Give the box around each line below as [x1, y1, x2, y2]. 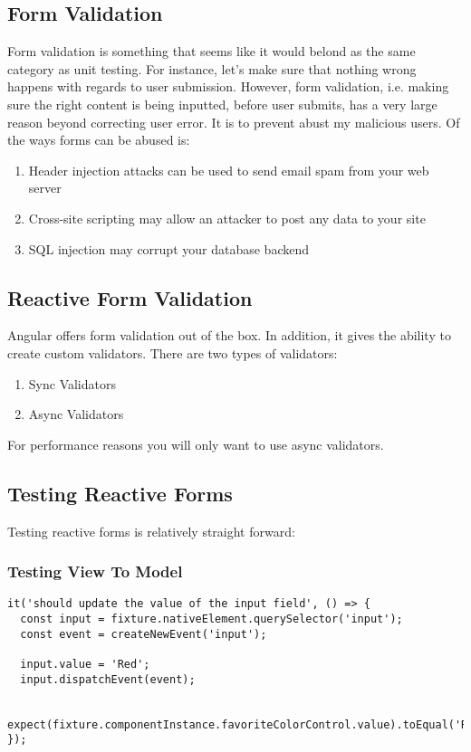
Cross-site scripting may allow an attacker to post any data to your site [28, 208, 426, 227]
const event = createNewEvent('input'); [20, 627, 267, 641]
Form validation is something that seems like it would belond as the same [7, 42, 416, 61]
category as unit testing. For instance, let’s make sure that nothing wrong [7, 59, 417, 78]
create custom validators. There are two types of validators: [7, 343, 338, 362]
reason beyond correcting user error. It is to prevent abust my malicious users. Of [7, 112, 460, 131]
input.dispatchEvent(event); [20, 672, 196, 686]
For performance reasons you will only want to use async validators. [7, 434, 384, 453]
